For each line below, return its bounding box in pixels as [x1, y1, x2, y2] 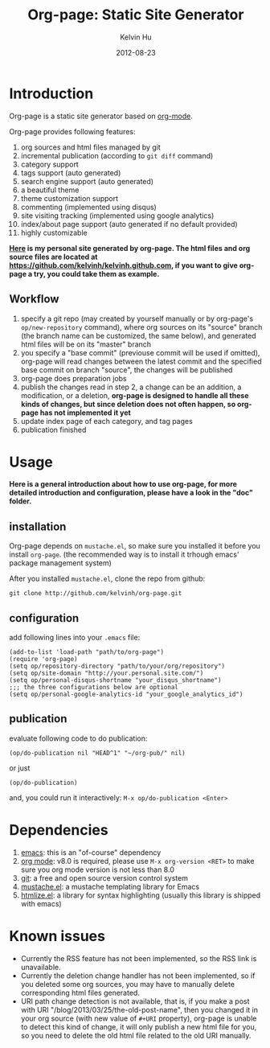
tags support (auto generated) [20, 167, 121, 178]
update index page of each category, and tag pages [20, 416, 194, 425]
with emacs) [20, 898, 63, 908]
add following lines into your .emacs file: [9, 633, 141, 643]
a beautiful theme [20, 185, 80, 195]
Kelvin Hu [120, 32, 152, 42]
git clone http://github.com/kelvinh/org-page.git [9, 590, 182, 598]
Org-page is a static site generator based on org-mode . [9, 111, 194, 121]
